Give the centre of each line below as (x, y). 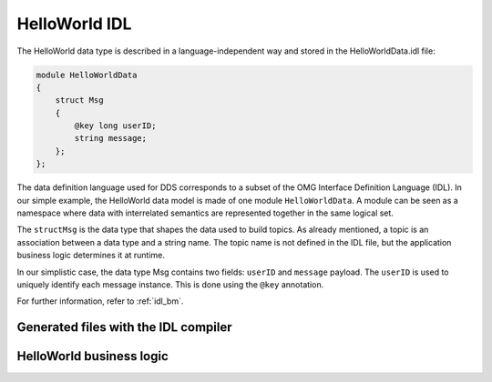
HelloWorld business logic (92, 356)
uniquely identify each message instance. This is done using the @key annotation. (170, 284)
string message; (111, 138)
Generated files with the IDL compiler (124, 327)
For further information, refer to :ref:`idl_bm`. (100, 301)
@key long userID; (115, 126)
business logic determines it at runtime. (91, 256)
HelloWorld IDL (74, 24)
